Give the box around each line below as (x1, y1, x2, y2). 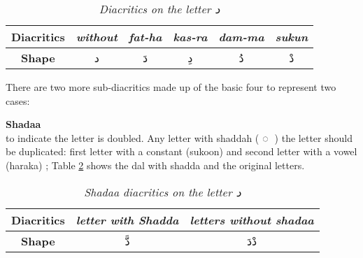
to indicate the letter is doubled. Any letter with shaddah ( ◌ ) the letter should (6, 130, 353, 145)
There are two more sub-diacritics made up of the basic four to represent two (6, 80, 336, 94)
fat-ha (128, 29, 162, 45)
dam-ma (218, 29, 264, 45)
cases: (6, 93, 30, 108)
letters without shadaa (190, 211, 314, 228)
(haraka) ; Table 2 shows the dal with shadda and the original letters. (6, 157, 305, 172)
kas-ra (173, 29, 208, 45)
